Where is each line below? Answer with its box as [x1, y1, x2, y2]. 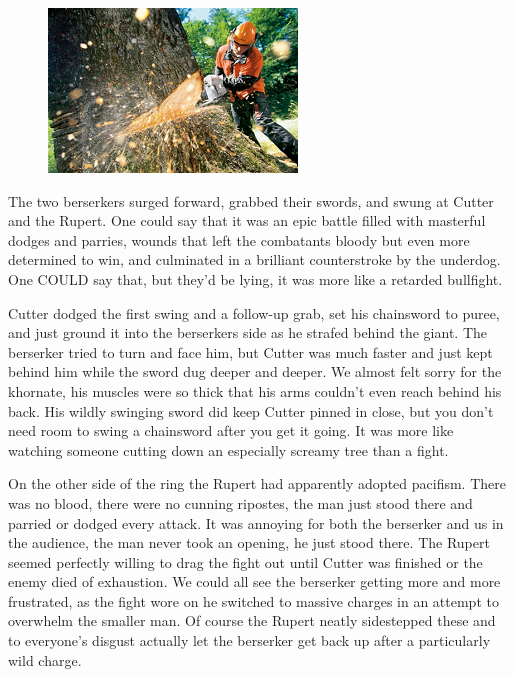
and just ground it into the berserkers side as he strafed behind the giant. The [8, 322, 488, 343]
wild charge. [8, 649, 82, 670]
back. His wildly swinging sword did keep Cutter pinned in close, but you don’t [8, 400, 494, 421]
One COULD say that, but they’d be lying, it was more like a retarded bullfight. [8, 268, 503, 289]
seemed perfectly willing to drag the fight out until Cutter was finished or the [8, 551, 483, 572]
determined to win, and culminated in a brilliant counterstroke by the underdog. [8, 249, 501, 270]
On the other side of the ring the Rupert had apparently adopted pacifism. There [8, 473, 506, 494]
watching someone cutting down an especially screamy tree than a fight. [8, 439, 449, 460]
